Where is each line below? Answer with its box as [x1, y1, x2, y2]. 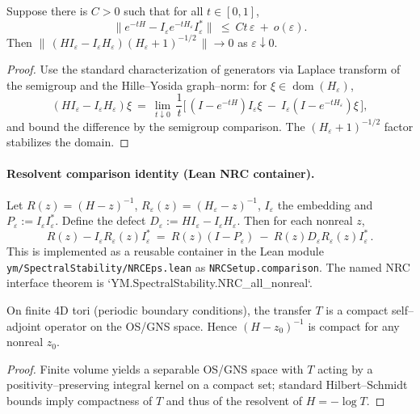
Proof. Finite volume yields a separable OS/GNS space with [6, 360, 304, 377]
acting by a [317, 360, 373, 377]
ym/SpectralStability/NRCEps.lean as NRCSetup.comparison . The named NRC [6, 258, 410, 275]
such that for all [124, 2, 204, 19]
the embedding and [277, 196, 373, 213]
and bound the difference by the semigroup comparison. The [6, 117, 305, 134]
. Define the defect [55, 212, 146, 229]
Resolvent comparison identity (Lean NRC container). [6, 165, 315, 182]
